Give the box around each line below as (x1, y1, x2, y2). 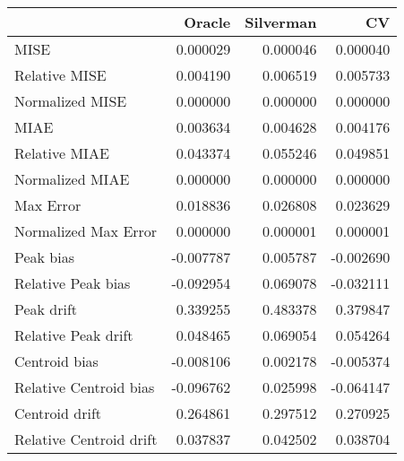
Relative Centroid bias (14, 377, 155, 397)
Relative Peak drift (14, 325, 133, 345)
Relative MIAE (14, 143, 109, 163)
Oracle (184, 12, 231, 32)
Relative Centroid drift (14, 429, 158, 449)
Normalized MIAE (14, 169, 130, 189)
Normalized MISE (14, 91, 127, 111)
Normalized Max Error (14, 221, 158, 241)
